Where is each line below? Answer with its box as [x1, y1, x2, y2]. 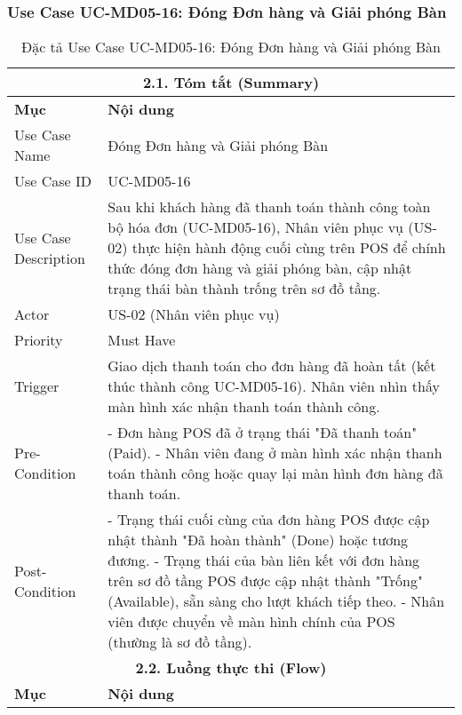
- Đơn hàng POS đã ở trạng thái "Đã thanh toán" [108, 422, 418, 443]
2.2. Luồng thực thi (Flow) [135, 657, 327, 679]
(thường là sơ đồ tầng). [108, 632, 252, 653]
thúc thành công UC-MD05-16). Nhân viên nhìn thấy [108, 376, 440, 397]
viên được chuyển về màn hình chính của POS [108, 611, 395, 632]
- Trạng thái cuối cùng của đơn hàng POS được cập [108, 509, 430, 530]
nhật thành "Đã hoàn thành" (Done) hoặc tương [108, 529, 409, 551]
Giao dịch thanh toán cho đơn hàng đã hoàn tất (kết [108, 355, 436, 377]
